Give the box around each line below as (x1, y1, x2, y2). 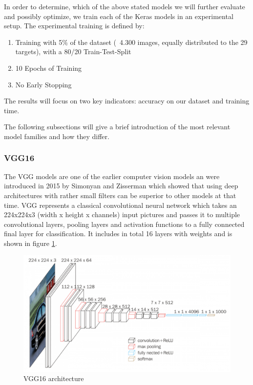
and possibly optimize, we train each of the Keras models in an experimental (4, 11, 233, 21)
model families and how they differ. (4, 131, 109, 141)
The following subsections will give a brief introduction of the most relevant (4, 122, 231, 132)
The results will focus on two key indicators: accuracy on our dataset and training (4, 96, 250, 106)
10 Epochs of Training (15, 62, 82, 73)
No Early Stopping (15, 79, 72, 89)
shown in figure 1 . (4, 238, 57, 248)
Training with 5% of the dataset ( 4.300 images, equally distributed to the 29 (15, 37, 248, 47)
